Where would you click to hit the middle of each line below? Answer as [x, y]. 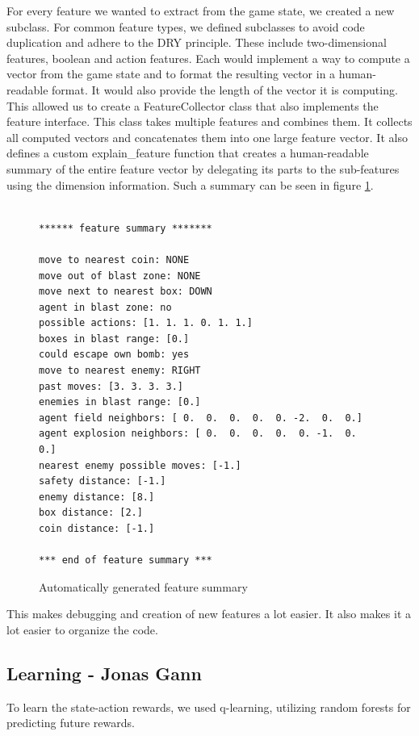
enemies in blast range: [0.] [120, 402]
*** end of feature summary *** [126, 560]
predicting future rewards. [71, 723]
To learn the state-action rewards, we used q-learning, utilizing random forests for [209, 707]
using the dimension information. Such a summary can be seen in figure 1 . [190, 184]
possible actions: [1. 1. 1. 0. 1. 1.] [146, 323]
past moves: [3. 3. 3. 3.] [111, 386]
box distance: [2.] [91, 513]
